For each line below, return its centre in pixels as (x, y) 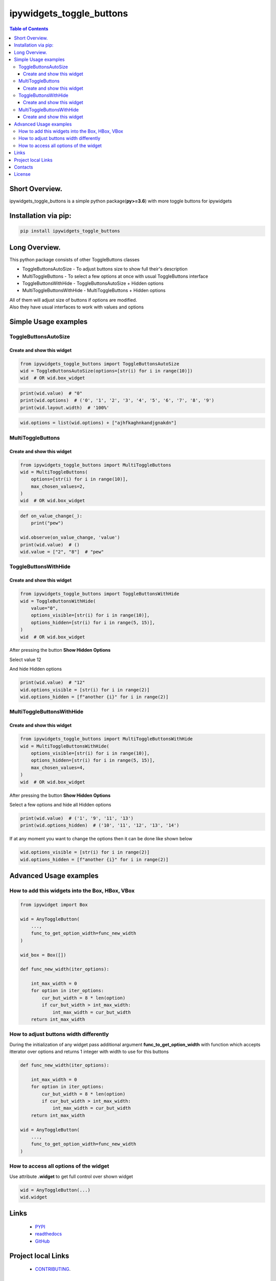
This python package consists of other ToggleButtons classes (75, 259)
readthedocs (49, 1234)
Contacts (24, 167)
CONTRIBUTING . (53, 1269)
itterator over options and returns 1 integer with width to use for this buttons (89, 1052)
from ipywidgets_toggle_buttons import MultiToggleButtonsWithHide (107, 739)
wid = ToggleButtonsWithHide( (58, 601)
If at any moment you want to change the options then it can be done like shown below (101, 839)
